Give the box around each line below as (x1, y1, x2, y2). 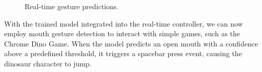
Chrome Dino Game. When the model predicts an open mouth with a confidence (4, 38, 258, 49)
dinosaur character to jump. (4, 58, 92, 68)
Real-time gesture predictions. (25, 1, 119, 11)
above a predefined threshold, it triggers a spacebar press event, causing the (4, 48, 242, 59)
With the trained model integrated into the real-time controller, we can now (4, 18, 243, 29)
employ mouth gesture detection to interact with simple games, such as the (4, 28, 240, 39)
